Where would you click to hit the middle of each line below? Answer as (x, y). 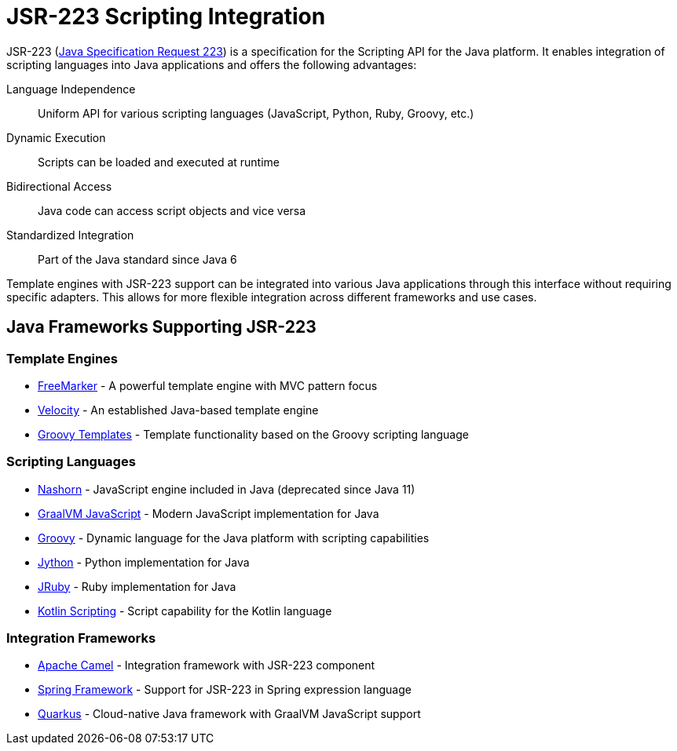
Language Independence (71, 89)
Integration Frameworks (81, 638)
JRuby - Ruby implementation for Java (137, 586)
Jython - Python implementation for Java (144, 562)
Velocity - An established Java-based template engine (178, 410)
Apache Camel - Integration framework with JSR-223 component (207, 665)
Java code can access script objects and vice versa (172, 210)
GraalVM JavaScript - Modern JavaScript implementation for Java (209, 513)
